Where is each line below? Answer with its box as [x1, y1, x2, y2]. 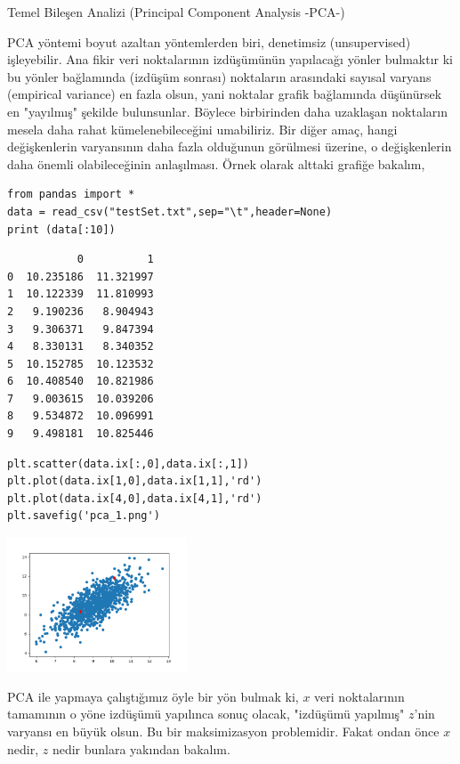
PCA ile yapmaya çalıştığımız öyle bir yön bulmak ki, [7, 687, 299, 705]
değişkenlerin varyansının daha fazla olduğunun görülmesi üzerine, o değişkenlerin [7, 137, 452, 156]
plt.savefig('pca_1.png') [7, 509, 160, 523]
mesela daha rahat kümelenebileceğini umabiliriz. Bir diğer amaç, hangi [7, 119, 398, 138]
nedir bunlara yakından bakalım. [52, 739, 230, 758]
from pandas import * [7, 188, 135, 201]
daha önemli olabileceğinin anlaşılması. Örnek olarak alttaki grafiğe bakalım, [7, 154, 425, 173]
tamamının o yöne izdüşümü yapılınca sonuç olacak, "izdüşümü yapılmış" [7, 704, 405, 723]
